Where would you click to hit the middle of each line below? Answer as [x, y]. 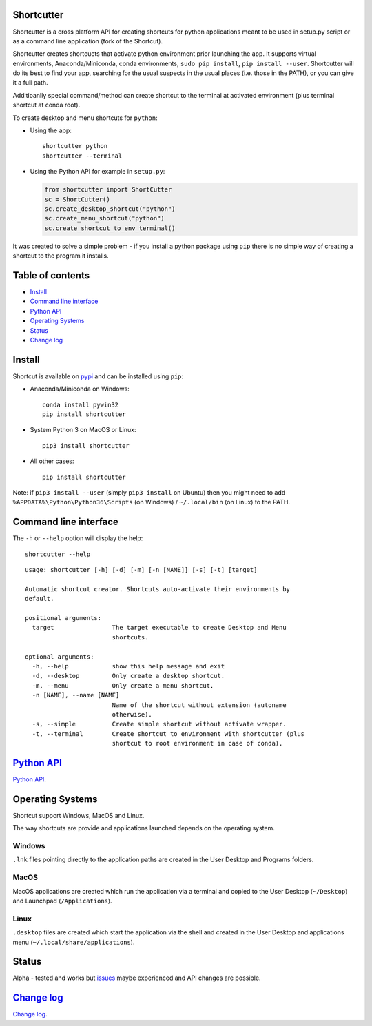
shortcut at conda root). [46, 105]
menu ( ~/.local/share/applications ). [74, 942]
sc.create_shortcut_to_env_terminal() [110, 228]
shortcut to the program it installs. [61, 256]
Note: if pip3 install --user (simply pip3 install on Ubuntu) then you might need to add [149, 493]
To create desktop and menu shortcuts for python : [85, 118]
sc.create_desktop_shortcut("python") [110, 209]
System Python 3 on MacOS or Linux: [83, 430]
